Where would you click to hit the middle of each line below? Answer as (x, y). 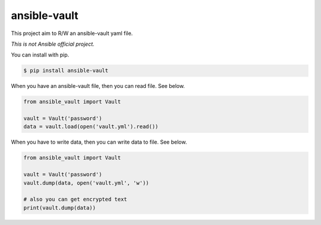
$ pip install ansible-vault (66, 71)
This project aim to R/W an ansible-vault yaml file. (72, 33)
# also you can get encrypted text (75, 199)
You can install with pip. (40, 55)
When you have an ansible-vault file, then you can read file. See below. (98, 86)
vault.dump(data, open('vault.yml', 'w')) (86, 183)
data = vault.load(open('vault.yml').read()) (91, 127)
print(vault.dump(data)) (60, 207)
